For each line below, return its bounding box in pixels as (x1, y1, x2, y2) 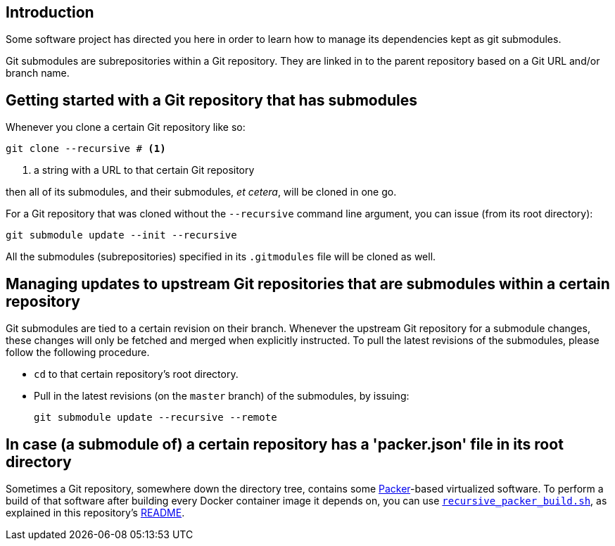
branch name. (6, 67, 70, 80)
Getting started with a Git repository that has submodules (6, 91, 417, 109)
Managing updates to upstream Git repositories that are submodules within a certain (6, 274, 610, 293)
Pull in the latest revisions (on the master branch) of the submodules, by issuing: (34, 390, 410, 402)
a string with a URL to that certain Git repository (34, 164, 255, 177)
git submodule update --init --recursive (6, 229, 237, 241)
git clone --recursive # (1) (6, 143, 166, 155)
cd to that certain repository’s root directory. (34, 368, 239, 381)
